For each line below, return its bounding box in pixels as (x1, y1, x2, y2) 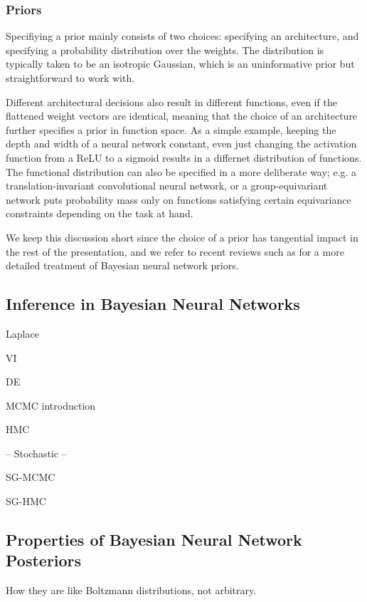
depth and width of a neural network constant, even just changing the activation (6, 136, 357, 151)
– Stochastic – (6, 445, 67, 460)
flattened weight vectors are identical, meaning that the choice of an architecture (6, 108, 358, 123)
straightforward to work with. (6, 71, 135, 85)
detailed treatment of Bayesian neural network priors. (6, 258, 239, 273)
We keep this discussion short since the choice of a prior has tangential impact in (6, 229, 358, 244)
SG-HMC (6, 494, 46, 509)
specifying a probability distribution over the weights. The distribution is (6, 42, 324, 57)
